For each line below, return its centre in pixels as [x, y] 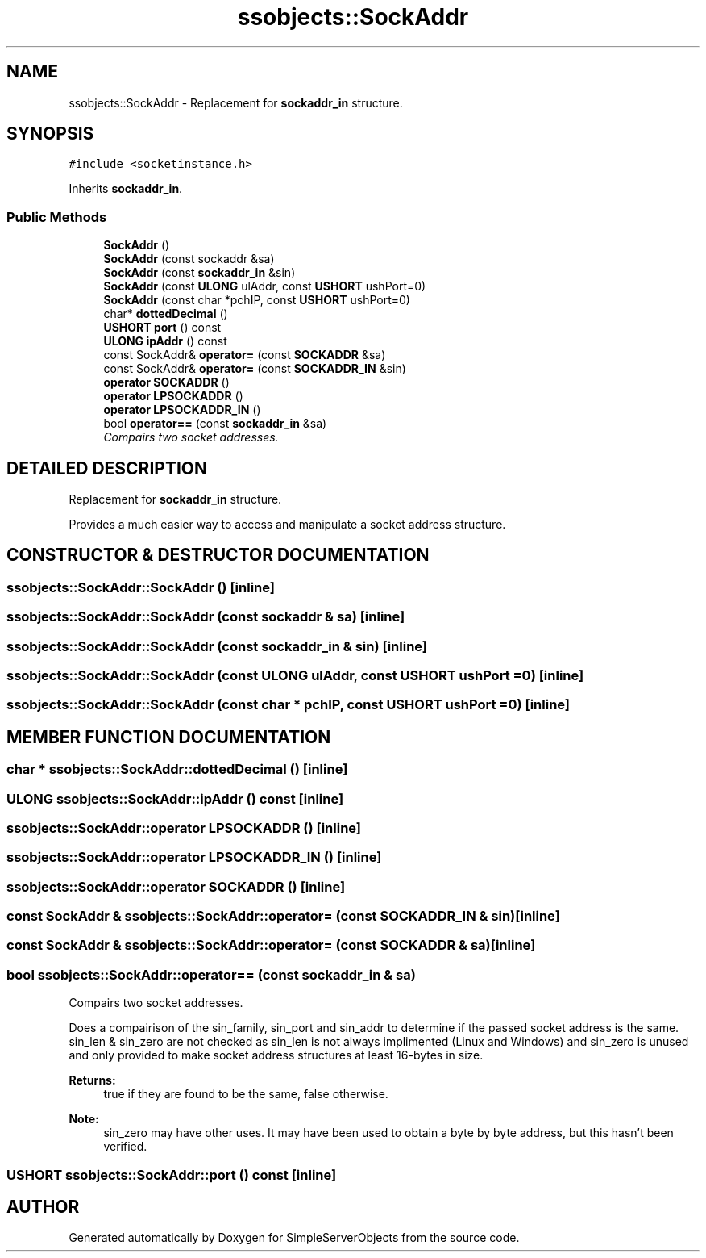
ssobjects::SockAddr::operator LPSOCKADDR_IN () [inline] [194, 857]
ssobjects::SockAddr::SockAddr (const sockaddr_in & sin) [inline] [217, 646]
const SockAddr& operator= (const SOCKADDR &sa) [245, 355]
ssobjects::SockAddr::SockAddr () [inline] [141, 587]
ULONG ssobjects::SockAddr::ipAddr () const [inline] [175, 798]
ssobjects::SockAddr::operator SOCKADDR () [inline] [176, 886]
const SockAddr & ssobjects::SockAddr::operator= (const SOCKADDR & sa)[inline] [271, 945]
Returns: [92, 1080]
